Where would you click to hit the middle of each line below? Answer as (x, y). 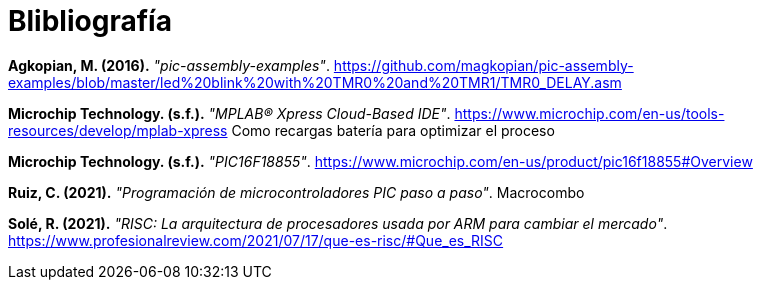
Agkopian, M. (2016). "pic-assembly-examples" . (169, 65)
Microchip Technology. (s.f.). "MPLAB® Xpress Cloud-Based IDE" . (229, 113)
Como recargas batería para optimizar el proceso (393, 130)
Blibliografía (90, 21)
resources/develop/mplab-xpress (118, 130)
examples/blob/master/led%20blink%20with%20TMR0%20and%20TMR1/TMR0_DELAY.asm (315, 82)
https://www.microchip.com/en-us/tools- (589, 113)
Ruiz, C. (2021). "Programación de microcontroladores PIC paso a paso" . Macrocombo (296, 192)
